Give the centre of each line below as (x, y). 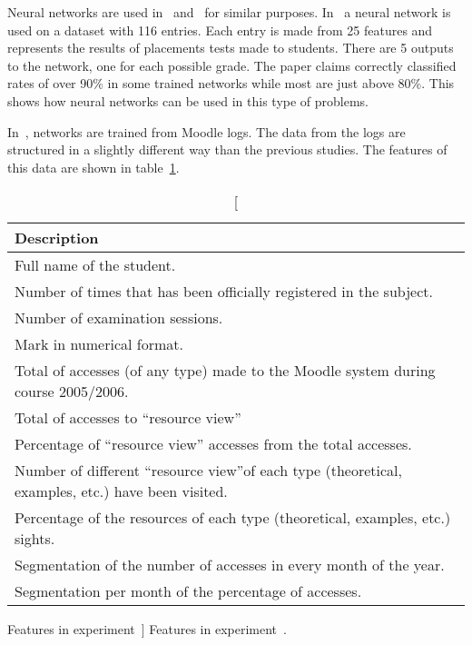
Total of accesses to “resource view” (128, 418)
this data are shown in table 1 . (93, 167)
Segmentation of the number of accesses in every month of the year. (230, 565)
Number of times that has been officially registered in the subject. (224, 292)
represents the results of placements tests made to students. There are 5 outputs (231, 48)
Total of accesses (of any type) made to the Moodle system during (225, 371)
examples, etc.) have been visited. (121, 491)
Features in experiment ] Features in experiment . (147, 629)
